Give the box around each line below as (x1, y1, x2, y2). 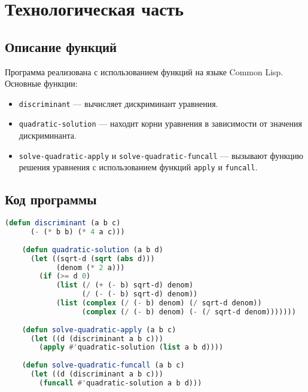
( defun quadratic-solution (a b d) (22, 245, 163, 254)
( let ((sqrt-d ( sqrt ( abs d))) (30, 254, 155, 263)
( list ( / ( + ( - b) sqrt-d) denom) (56, 281, 194, 290)
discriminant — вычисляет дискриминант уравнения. (19, 97, 218, 109)
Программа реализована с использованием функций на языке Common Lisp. (5, 65, 283, 78)
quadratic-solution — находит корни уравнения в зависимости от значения (19, 117, 302, 130)
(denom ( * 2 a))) (56, 263, 125, 272)
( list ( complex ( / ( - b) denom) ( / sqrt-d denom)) (56, 299, 262, 308)
